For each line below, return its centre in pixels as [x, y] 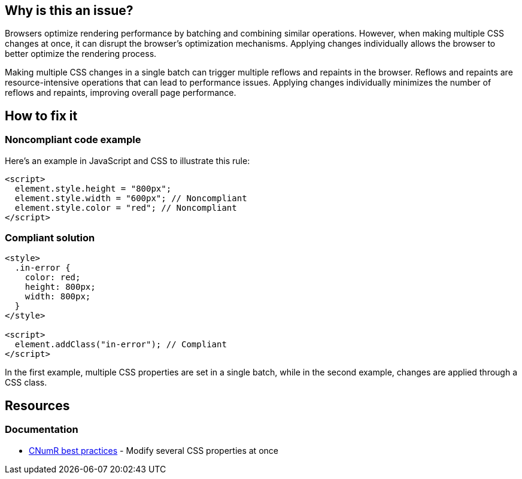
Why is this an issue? [69, 10]
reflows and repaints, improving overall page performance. [121, 93]
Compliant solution [50, 238]
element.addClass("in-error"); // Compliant [121, 345]
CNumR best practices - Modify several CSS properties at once [154, 450]
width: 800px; [58, 297]
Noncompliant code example [73, 140]
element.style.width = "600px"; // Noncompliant [131, 198]
